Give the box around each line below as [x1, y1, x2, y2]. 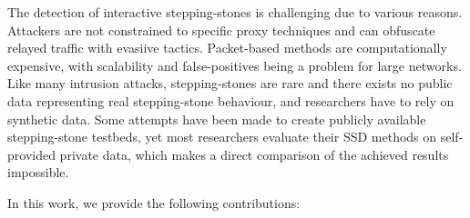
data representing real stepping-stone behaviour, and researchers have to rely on [7, 91, 455, 110]
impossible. [7, 163, 69, 182]
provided [7, 144, 56, 163]
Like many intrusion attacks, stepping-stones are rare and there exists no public [7, 74, 453, 93]
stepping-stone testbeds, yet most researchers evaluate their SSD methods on [7, 127, 437, 146]
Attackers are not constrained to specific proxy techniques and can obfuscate [7, 20, 435, 39]
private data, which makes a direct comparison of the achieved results [59, 144, 449, 163]
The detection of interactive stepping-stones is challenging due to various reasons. [7, 3, 463, 21]
